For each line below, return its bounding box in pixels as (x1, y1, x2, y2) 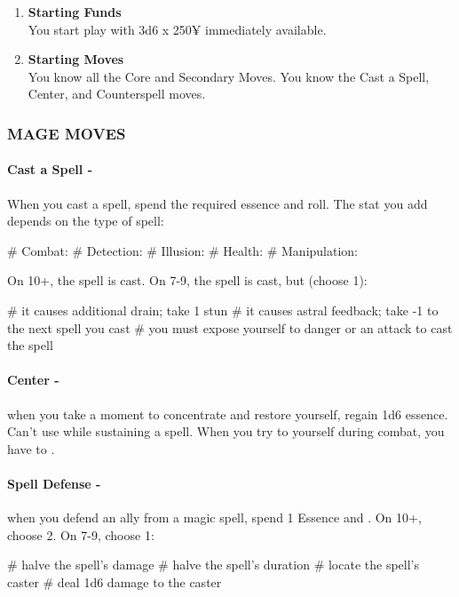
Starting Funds (28, 3, 122, 20)
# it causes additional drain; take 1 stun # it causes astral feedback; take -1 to (7, 300, 439, 319)
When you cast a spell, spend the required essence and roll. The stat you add (7, 194, 428, 212)
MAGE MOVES (7, 122, 126, 144)
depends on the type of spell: (7, 211, 164, 230)
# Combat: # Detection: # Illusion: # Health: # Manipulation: (7, 241, 358, 259)
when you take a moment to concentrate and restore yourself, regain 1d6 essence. (7, 404, 448, 423)
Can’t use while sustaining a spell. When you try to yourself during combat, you (7, 422, 445, 441)
